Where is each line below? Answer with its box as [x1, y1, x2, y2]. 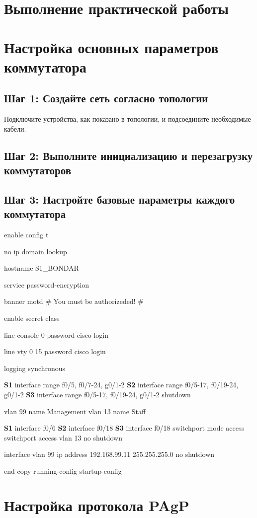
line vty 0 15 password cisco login [4, 346, 106, 357]
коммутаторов [4, 162, 72, 178]
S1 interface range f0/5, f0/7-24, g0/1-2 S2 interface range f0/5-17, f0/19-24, [4, 379, 239, 390]
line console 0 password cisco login [4, 329, 108, 340]
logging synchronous [4, 363, 66, 373]
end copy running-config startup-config [4, 466, 122, 476]
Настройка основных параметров [4, 37, 219, 57]
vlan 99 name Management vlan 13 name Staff [4, 406, 146, 416]
